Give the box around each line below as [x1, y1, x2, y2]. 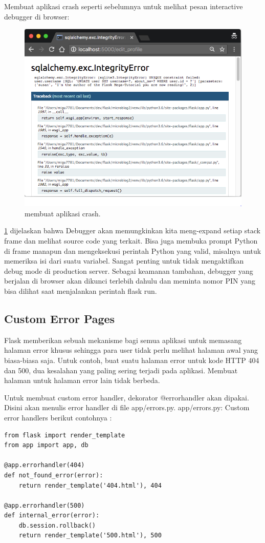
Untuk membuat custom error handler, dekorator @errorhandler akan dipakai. [4, 392, 249, 403]
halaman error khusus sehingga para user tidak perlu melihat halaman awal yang [4, 345, 258, 355]
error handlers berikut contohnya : [4, 412, 112, 423]
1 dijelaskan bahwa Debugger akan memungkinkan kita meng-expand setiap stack [4, 225, 260, 236]
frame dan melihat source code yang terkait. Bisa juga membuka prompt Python [4, 235, 258, 246]
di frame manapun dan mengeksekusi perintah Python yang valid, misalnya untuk [4, 245, 261, 256]
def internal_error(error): [4, 512, 100, 519]
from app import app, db [4, 441, 89, 449]
